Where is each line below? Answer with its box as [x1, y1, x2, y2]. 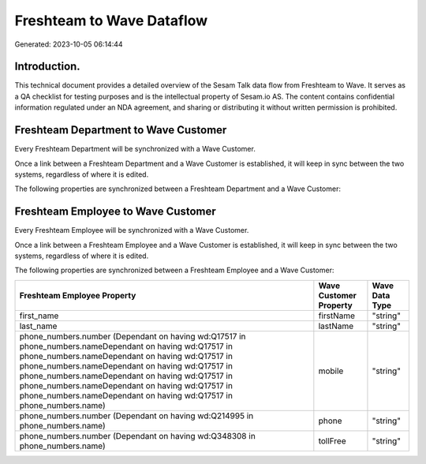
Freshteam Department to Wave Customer [14, 123, 227, 137]
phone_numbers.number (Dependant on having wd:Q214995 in [19, 410, 254, 421]
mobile [318, 365, 344, 376]
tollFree [318, 435, 346, 446]
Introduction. [14, 60, 80, 73]
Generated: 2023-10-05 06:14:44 [14, 39, 123, 49]
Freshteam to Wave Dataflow [14, 12, 208, 29]
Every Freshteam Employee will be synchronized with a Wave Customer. [14, 226, 249, 235]
